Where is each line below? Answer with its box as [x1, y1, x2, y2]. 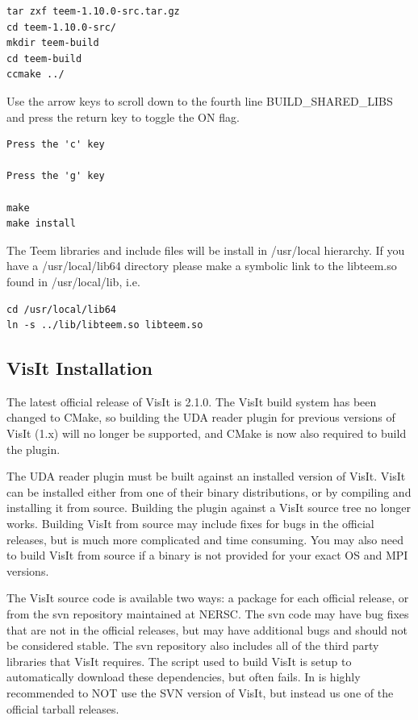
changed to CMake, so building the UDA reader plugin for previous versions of [6, 409, 395, 426]
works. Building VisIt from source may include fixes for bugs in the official [6, 515, 374, 532]
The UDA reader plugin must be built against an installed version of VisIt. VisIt [6, 468, 406, 485]
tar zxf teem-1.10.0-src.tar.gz [6, 6, 180, 17]
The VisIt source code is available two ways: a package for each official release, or [6, 589, 409, 606]
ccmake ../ [6, 69, 65, 81]
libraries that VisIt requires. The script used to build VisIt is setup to [6, 652, 352, 669]
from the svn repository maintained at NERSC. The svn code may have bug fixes [6, 606, 409, 622]
